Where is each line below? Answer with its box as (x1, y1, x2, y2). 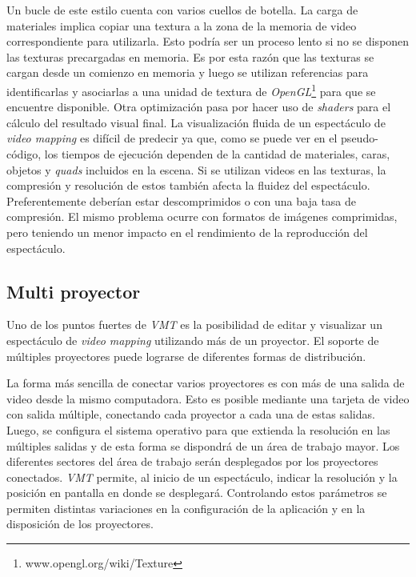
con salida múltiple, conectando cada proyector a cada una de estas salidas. (6, 406, 375, 423)
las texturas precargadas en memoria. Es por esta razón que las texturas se (6, 48, 374, 65)
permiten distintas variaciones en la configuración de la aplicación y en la (6, 499, 366, 516)
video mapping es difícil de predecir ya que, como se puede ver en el (6, 130, 338, 146)
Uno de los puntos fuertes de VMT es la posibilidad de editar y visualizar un (6, 316, 382, 333)
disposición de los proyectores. (6, 515, 154, 532)
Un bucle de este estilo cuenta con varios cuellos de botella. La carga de (6, 2, 358, 18)
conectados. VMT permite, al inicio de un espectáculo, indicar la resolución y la (6, 468, 398, 485)
